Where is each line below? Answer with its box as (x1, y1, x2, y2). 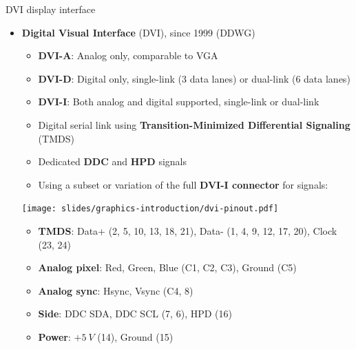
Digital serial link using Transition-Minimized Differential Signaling (38, 117, 350, 131)
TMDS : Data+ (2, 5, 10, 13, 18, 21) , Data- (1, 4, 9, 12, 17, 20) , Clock (38, 224, 337, 237)
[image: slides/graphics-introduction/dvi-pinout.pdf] (21, 204, 279, 214)
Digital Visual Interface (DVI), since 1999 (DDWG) (21, 25, 255, 39)
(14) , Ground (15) (97, 329, 174, 343)
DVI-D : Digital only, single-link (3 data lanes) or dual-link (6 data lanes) (38, 71, 350, 85)
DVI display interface (6, 2, 96, 16)
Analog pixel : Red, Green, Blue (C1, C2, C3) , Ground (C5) (38, 260, 297, 275)
